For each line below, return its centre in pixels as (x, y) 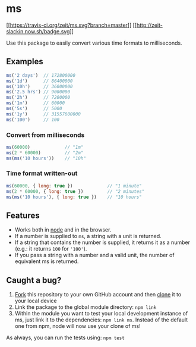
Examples (25, 62)
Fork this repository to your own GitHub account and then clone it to (98, 295)
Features (23, 215)
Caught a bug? (34, 280)
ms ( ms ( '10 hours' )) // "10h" (46, 158)
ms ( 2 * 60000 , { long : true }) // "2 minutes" (75, 191)
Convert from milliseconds (45, 135)
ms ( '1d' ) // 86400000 (39, 81)
